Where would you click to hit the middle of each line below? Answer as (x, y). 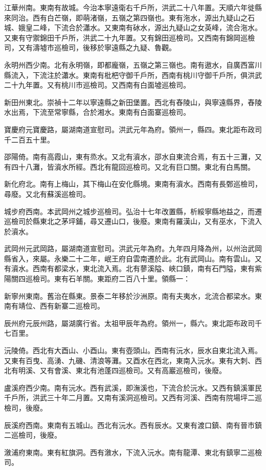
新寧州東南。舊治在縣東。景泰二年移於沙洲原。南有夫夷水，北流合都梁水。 (129, 295)
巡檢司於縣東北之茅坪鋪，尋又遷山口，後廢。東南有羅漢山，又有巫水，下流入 (133, 221)
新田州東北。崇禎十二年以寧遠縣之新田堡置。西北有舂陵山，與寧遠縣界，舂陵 (133, 102)
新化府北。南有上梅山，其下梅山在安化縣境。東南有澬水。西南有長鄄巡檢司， (133, 184)
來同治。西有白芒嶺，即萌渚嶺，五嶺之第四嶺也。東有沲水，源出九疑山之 (126, 17)
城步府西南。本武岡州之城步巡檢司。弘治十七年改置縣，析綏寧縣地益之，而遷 (133, 211)
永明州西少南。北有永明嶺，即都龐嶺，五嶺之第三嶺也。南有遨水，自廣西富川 (133, 64)
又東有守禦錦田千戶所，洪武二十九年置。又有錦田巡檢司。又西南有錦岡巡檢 (129, 37)
